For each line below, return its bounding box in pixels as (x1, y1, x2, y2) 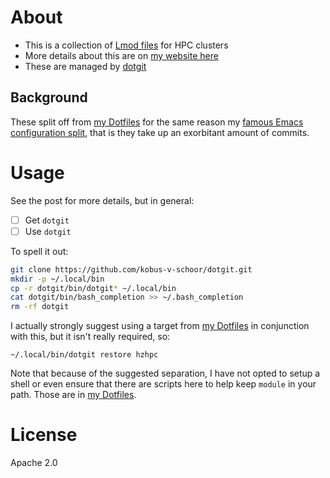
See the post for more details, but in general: (10, 194, 195, 206)
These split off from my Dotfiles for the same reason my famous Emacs (10, 116, 304, 128)
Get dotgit (24, 214, 70, 226)
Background (10, 89, 88, 106)
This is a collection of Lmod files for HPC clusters (24, 39, 229, 51)
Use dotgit (24, 225, 72, 237)
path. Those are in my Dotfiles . (10, 389, 137, 401)
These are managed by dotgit (24, 60, 147, 72)
